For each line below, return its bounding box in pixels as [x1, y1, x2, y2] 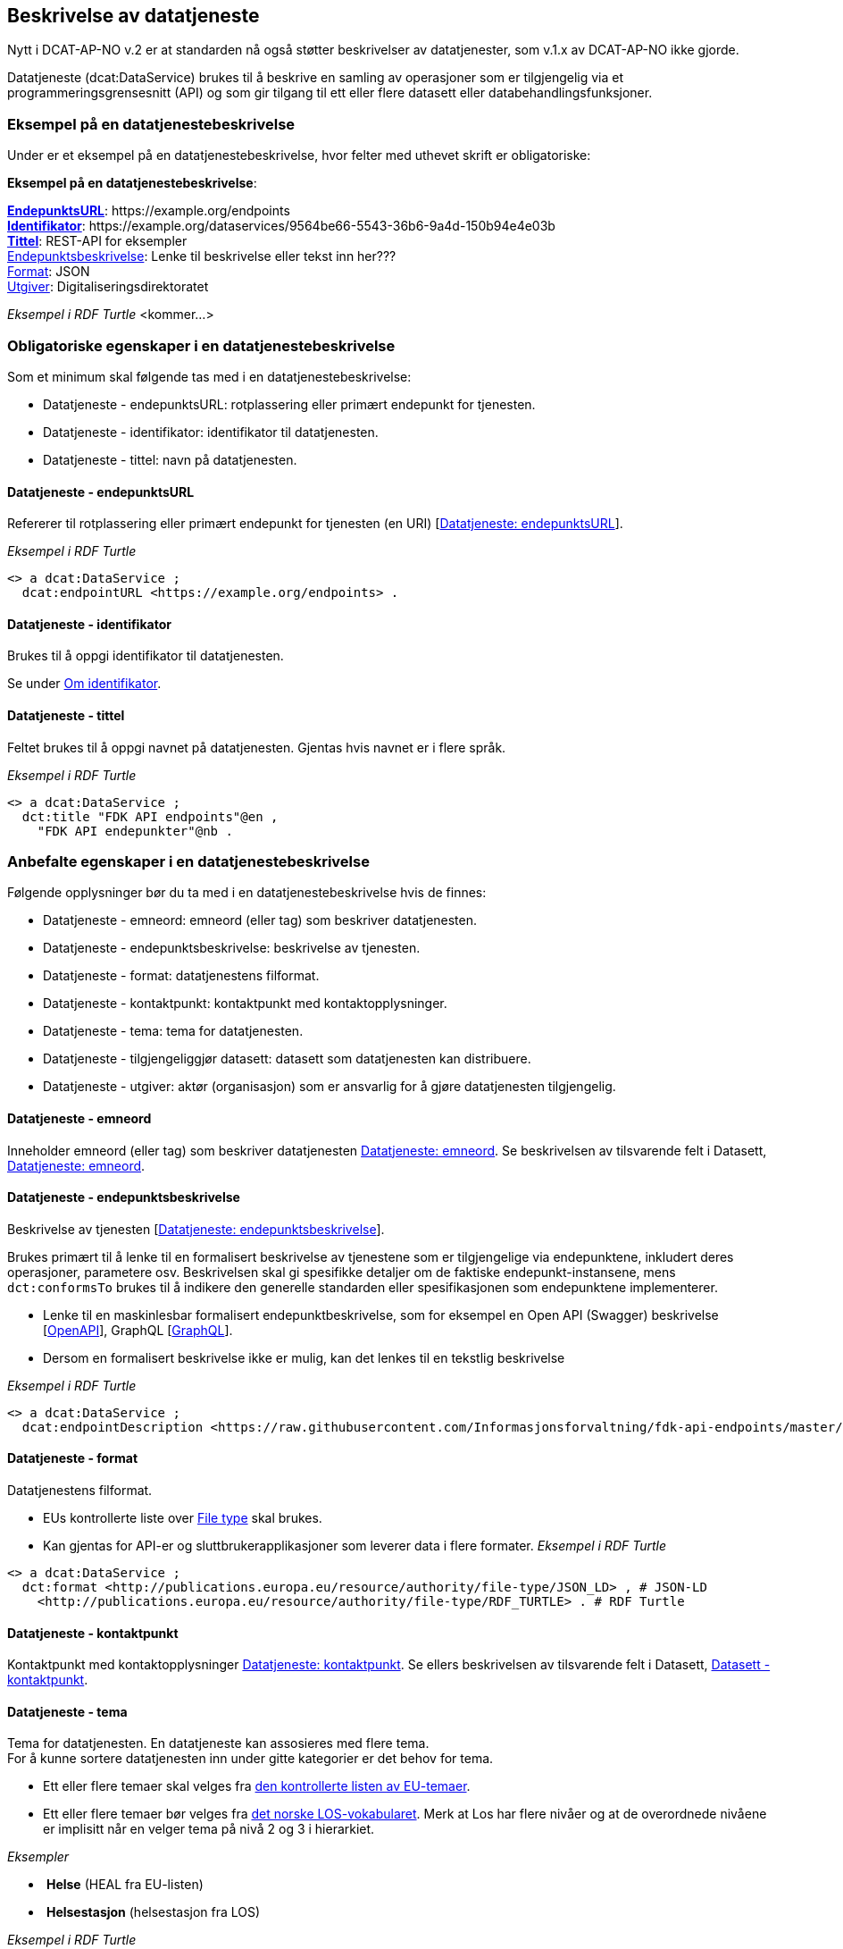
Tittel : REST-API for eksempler [7, 233, 188, 249]
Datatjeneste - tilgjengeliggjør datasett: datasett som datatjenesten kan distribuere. [43, 1051, 531, 1067]
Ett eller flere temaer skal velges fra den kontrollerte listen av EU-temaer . [43, 1778, 471, 1794]
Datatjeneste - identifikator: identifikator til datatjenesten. [43, 424, 379, 440]
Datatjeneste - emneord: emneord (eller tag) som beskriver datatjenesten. [43, 912, 478, 928]
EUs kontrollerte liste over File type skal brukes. [43, 1509, 322, 1525]
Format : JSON [7, 264, 90, 280]
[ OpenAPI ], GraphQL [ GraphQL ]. [43, 1322, 233, 1338]
